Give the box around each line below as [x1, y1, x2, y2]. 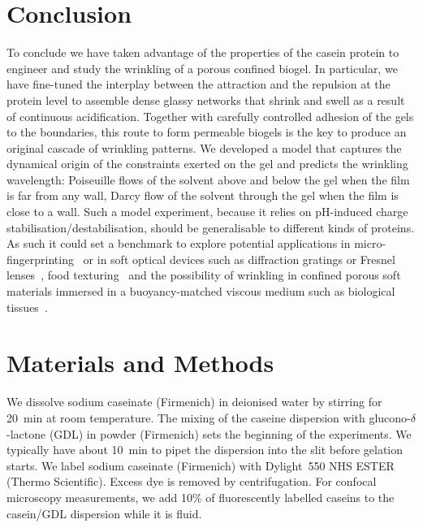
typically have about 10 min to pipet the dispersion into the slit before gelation [6, 441, 404, 458]
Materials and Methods [6, 346, 274, 379]
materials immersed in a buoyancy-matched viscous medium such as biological [6, 283, 395, 300]
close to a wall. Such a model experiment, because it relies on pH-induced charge [6, 203, 408, 220]
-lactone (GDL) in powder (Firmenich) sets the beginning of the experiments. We [6, 425, 412, 442]
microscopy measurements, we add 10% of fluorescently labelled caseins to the [6, 488, 395, 505]
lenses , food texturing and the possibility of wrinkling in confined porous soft [6, 266, 401, 283]
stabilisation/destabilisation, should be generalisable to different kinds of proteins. [6, 219, 415, 236]
